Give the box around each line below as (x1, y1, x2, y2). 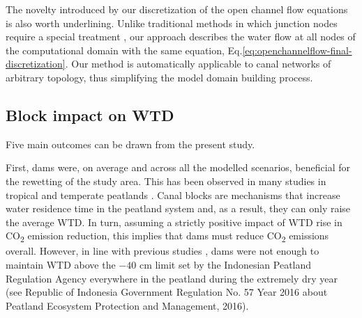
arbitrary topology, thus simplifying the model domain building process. (6, 70, 313, 84)
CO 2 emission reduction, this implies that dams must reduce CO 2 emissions (6, 228, 329, 245)
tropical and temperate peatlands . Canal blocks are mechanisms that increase (6, 187, 340, 202)
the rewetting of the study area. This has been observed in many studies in (6, 173, 326, 188)
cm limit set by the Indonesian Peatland (139, 257, 312, 272)
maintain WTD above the (6, 257, 116, 272)
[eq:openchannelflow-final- (242, 42, 352, 57)
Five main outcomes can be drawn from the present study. (6, 136, 255, 151)
